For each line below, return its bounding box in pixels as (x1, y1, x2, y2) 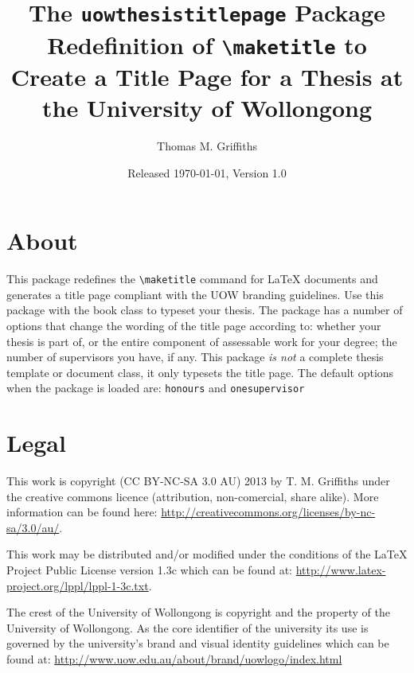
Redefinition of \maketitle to (47, 28, 367, 60)
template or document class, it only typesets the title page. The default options (6, 364, 394, 380)
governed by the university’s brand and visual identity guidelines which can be (6, 635, 389, 652)
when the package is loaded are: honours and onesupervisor (6, 379, 305, 396)
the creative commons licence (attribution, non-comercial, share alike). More (6, 488, 379, 504)
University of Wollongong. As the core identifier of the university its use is (6, 619, 369, 636)
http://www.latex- (295, 562, 386, 578)
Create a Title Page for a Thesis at (10, 60, 404, 92)
